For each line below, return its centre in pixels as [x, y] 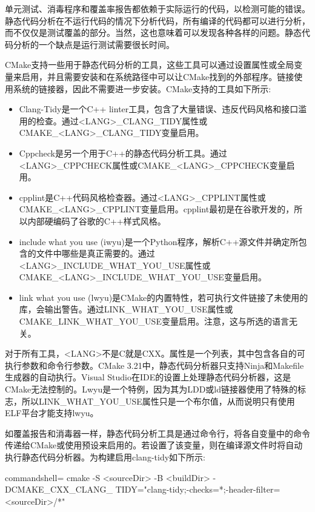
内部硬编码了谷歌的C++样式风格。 [97, 221]
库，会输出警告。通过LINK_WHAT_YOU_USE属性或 [126, 309]
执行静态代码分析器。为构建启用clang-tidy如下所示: [105, 457]
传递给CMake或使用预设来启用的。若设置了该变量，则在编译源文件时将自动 [154, 445]
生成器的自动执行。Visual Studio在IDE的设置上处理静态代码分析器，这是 [148, 377]
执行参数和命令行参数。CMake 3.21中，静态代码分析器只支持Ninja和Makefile [154, 365]
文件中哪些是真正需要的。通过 [95, 253]
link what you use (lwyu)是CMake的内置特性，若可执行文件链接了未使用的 [164, 297]
